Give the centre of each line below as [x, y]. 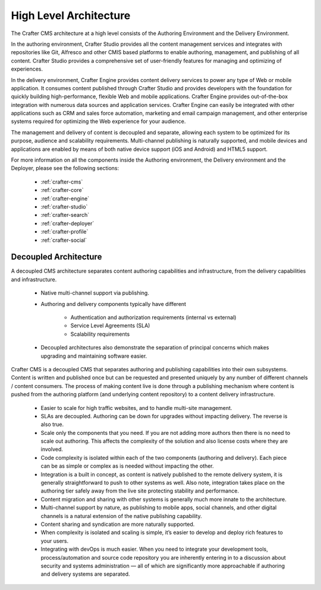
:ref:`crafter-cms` [62, 182]
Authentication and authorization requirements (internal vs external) [153, 317]
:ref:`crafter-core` [62, 190]
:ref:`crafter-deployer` [67, 223]
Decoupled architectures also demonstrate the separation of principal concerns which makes [155, 348]
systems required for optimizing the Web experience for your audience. [98, 121]
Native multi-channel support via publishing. [95, 293]
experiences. [27, 69]
